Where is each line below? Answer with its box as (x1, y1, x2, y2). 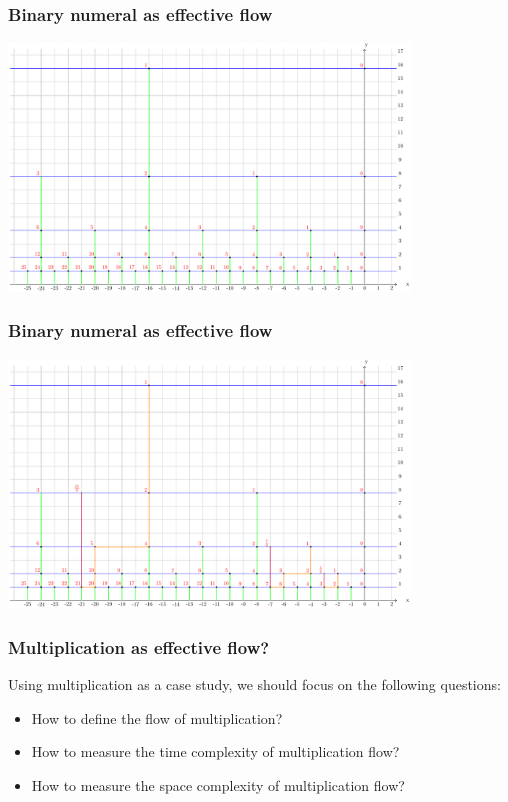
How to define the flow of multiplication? (31, 707, 283, 728)
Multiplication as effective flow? (8, 634, 270, 659)
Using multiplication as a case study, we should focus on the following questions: (8, 674, 501, 695)
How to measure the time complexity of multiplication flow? (31, 741, 400, 762)
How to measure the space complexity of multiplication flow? (31, 774, 405, 795)
